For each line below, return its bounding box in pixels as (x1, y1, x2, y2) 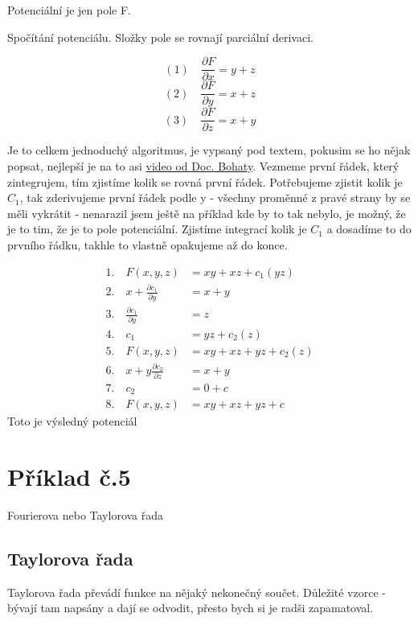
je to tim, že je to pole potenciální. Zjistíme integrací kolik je (7, 220, 307, 237)
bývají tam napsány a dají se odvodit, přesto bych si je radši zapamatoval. (7, 599, 374, 616)
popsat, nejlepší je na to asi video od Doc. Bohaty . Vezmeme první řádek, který (7, 157, 400, 174)
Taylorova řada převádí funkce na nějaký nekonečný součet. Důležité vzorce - (7, 583, 386, 600)
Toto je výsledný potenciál (7, 413, 137, 430)
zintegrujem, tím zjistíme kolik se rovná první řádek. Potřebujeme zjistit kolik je (7, 173, 403, 190)
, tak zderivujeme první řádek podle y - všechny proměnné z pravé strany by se (19, 189, 411, 206)
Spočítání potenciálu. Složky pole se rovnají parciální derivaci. (7, 28, 313, 45)
